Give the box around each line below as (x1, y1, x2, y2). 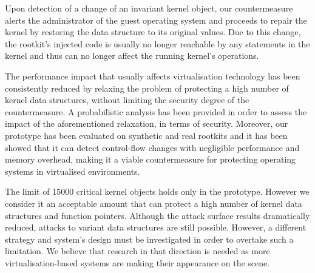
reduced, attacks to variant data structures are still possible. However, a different (5, 221, 307, 234)
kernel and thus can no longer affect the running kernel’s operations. (5, 49, 259, 62)
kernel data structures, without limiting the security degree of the (5, 93, 249, 106)
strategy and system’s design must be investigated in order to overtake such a (5, 232, 294, 245)
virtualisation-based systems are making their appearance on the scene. (5, 256, 270, 269)
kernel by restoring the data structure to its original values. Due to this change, (5, 25, 301, 38)
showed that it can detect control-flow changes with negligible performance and (5, 141, 300, 153)
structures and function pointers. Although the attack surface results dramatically (5, 209, 310, 221)
